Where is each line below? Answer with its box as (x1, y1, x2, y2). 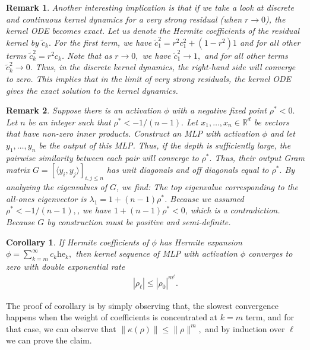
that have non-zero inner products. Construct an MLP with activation (6, 127, 260, 140)
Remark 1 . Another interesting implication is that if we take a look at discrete (6, 1, 294, 13)
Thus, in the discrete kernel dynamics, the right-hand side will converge (35, 61, 296, 73)
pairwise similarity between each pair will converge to (6, 151, 199, 163)
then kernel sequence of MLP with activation (75, 247, 238, 260)
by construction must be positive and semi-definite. (47, 215, 231, 228)
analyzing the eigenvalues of (6, 181, 107, 193)
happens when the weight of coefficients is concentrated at (6, 311, 218, 323)
